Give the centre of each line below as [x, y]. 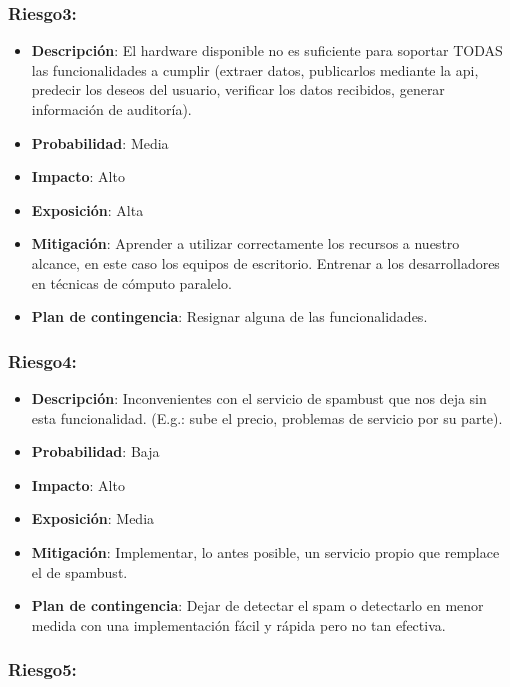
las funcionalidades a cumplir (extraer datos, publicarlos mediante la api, [255, 69]
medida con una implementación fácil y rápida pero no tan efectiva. [238, 624]
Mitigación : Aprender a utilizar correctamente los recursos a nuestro [245, 243]
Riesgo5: [42, 669]
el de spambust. [79, 571]
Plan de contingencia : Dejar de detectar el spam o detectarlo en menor [257, 605]
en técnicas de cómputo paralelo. [131, 282]
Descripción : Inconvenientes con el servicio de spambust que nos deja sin [259, 397]
